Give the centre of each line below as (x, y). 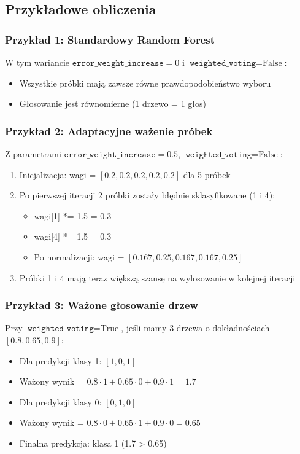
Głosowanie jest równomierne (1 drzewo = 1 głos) (113, 104)
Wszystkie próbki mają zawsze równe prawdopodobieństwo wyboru (145, 83)
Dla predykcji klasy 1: (60, 360)
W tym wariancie (37, 62)
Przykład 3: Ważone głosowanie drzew (102, 305)
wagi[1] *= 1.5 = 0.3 (73, 215)
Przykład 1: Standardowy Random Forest (110, 39)
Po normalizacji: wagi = (79, 256)
